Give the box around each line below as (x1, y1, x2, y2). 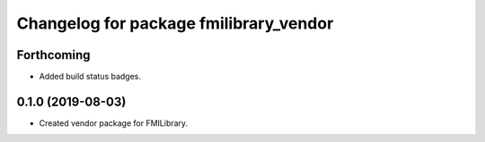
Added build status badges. (39, 71, 142, 82)
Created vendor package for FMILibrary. (39, 117, 189, 129)
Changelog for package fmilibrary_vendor (16, 13, 334, 33)
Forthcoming (16, 47, 91, 63)
